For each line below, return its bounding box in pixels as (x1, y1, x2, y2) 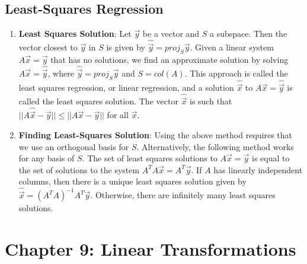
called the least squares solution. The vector (18, 95, 178, 107)
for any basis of (18, 152, 75, 164)
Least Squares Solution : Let (18, 27, 132, 40)
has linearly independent (213, 163, 303, 176)
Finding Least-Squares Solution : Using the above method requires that (18, 128, 293, 141)
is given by (106, 41, 145, 53)
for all (107, 109, 129, 121)
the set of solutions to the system (18, 163, 140, 176)
